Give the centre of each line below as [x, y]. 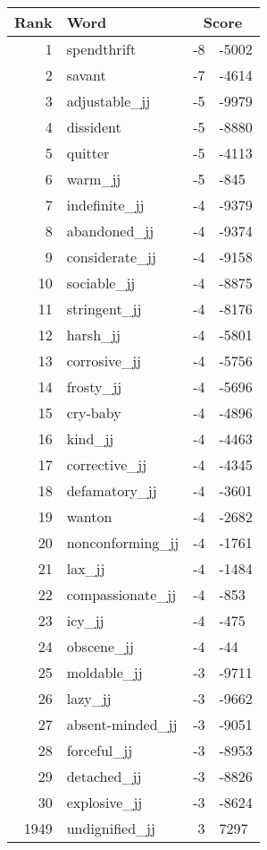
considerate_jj [111, 257]
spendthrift [101, 49]
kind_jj [90, 438]
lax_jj [86, 568]
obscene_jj [100, 646]
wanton [89, 516]
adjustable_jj [108, 101]
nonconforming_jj [123, 542]
